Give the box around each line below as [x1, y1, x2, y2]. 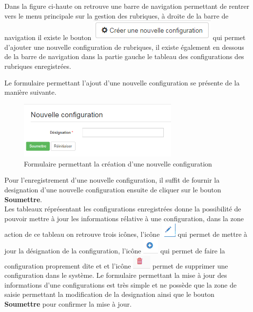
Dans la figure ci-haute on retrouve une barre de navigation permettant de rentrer [4, 1, 250, 11]
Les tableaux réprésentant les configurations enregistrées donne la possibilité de [4, 204, 241, 214]
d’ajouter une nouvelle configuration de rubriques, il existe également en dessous [4, 42, 244, 52]
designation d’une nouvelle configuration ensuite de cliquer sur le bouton [4, 185, 221, 195]
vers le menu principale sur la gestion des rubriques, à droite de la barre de [4, 10, 229, 21]
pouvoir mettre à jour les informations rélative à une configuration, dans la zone [4, 213, 244, 223]
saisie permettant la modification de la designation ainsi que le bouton [4, 289, 214, 299]
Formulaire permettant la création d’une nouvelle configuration [24, 158, 212, 168]
